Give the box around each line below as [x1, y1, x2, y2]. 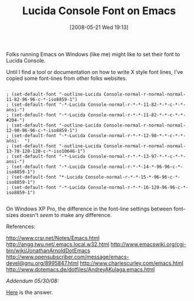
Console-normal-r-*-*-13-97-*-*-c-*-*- [87, 153, 186, 159]
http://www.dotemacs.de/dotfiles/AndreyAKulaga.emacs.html [6, 266, 155, 273]
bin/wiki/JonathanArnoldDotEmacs [6, 247, 90, 254]
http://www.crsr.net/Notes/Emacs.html [6, 234, 100, 241]
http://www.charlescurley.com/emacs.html [80, 259, 184, 267]
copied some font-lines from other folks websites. [6, 75, 127, 82]
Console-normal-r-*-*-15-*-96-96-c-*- [85, 174, 181, 180]
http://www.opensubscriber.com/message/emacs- [6, 253, 130, 260]
